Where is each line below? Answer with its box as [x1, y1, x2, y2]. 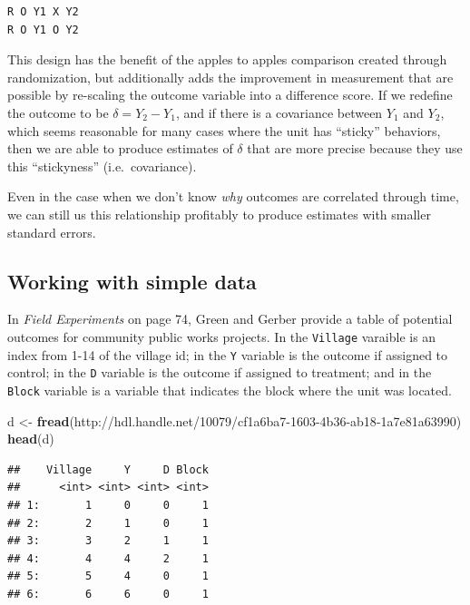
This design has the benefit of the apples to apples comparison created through [7, 50, 447, 69]
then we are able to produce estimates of [7, 139, 233, 158]
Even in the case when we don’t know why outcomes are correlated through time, [7, 187, 459, 206]
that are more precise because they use [247, 139, 463, 158]
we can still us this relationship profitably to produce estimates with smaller [7, 204, 431, 223]
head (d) [7, 429, 54, 448]
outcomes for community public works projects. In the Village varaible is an [7, 327, 436, 346]
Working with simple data [7, 267, 257, 295]
